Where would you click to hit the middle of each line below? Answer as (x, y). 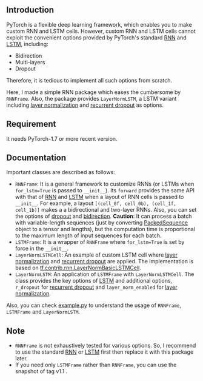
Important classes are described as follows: (61, 172)
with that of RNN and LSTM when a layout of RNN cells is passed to (99, 197)
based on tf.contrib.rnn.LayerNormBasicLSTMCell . (78, 268)
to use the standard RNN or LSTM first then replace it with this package (104, 352)
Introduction (30, 10)
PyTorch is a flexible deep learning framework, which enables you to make (99, 24)
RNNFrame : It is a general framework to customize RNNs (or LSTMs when (105, 184)
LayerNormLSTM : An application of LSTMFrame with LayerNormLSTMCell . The (105, 274)
